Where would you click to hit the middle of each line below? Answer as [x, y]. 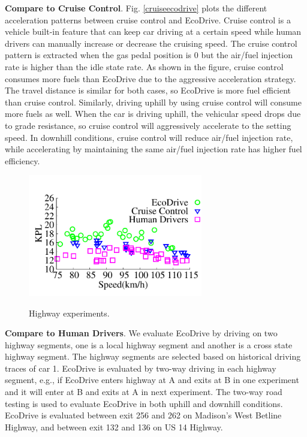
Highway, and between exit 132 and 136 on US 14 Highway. [114, 427]
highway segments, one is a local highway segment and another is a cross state [149, 344]
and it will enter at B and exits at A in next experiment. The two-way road [144, 392]
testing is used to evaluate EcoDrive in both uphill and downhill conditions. [144, 403]
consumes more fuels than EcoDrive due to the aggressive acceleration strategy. [151, 78]
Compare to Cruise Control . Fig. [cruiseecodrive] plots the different [136, 8]
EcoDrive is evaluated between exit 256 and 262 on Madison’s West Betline [143, 415]
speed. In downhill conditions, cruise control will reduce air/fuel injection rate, [149, 137]
